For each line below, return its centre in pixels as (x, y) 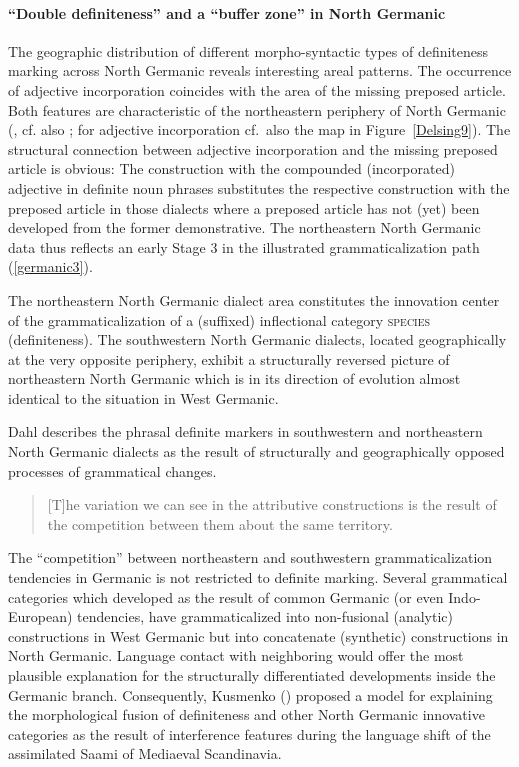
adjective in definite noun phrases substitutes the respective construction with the (259, 187)
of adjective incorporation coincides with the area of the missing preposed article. (257, 89)
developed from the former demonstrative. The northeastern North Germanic (244, 227)
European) (40, 616)
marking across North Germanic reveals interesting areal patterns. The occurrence (260, 70)
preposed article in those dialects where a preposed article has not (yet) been (244, 207)
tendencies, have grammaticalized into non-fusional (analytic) (265, 616)
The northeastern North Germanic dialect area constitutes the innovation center (254, 299)
